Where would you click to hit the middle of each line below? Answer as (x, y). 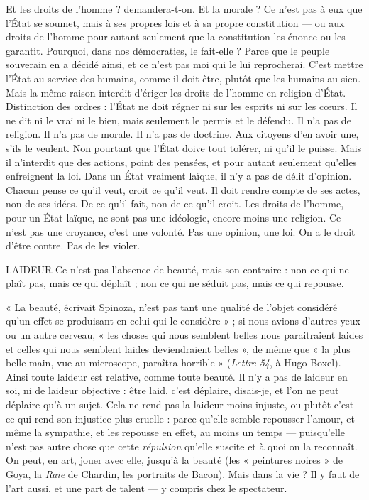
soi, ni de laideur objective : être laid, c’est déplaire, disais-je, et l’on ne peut (172, 390)
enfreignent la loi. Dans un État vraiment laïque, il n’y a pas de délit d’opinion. (179, 176)
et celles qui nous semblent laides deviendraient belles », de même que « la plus (178, 348)
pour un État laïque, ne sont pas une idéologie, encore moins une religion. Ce (174, 217)
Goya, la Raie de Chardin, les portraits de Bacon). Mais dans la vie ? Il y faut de (183, 474)
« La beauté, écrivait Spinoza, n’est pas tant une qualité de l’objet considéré (172, 306)
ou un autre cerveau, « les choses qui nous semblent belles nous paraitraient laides (184, 335)
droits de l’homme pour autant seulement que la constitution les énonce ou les (176, 37)
